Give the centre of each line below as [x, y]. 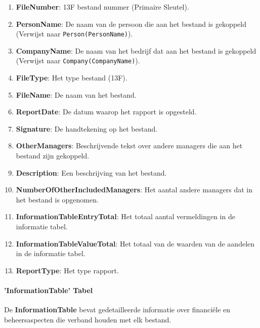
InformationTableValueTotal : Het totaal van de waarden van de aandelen [135, 243]
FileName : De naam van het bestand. [76, 94]
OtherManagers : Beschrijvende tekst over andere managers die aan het [129, 146]
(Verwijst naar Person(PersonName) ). [74, 34]
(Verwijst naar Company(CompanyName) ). [78, 60]
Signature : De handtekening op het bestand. [87, 128]
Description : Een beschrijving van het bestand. [91, 172]
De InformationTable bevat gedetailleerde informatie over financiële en [117, 310]
